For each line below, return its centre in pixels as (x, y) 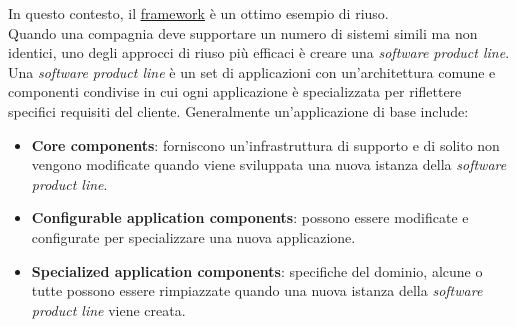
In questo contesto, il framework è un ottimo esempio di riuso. (198, 13)
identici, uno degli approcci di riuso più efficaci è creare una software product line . (259, 52)
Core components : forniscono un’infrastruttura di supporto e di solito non (265, 144)
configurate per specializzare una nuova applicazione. (193, 236)
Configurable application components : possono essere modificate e (250, 217)
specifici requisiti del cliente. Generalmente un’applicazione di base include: (238, 110)
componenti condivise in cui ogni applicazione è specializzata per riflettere (235, 91)
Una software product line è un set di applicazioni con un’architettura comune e (252, 71)
